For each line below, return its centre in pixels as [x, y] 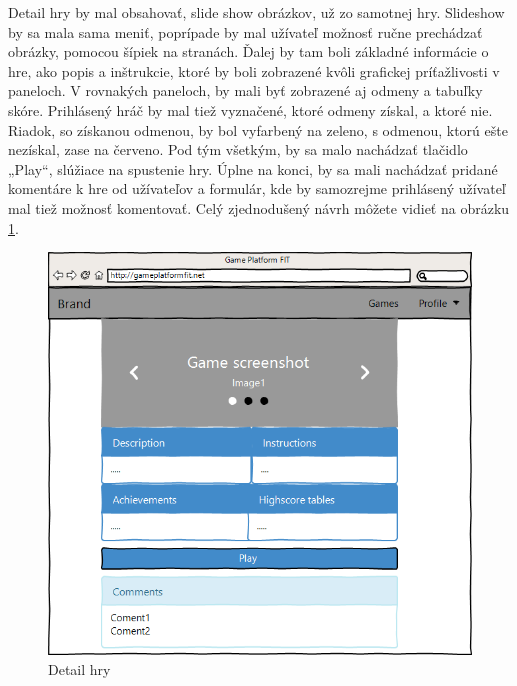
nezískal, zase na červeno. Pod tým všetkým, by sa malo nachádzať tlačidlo [238, 149]
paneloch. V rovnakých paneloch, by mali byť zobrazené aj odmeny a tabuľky [245, 90]
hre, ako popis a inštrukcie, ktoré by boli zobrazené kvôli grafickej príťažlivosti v [254, 70]
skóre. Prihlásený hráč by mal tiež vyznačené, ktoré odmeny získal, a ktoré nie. [250, 109]
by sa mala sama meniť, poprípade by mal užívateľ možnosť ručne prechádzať [245, 31]
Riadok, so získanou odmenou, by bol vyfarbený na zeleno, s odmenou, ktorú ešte [258, 129]
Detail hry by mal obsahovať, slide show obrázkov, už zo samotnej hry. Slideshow [256, 12]
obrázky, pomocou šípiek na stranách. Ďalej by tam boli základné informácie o [248, 51]
